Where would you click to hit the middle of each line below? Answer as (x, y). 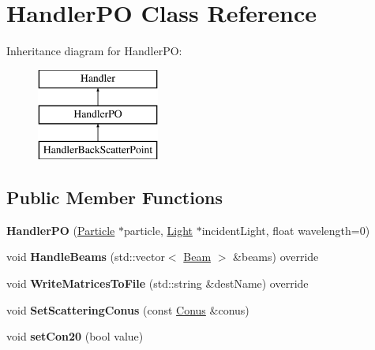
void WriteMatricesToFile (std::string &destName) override (157, 283)
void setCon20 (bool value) (75, 336)
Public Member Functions (114, 197)
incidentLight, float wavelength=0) (286, 230)
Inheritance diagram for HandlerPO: (94, 51)
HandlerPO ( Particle (61, 230)
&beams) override (276, 257)
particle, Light (158, 230)
